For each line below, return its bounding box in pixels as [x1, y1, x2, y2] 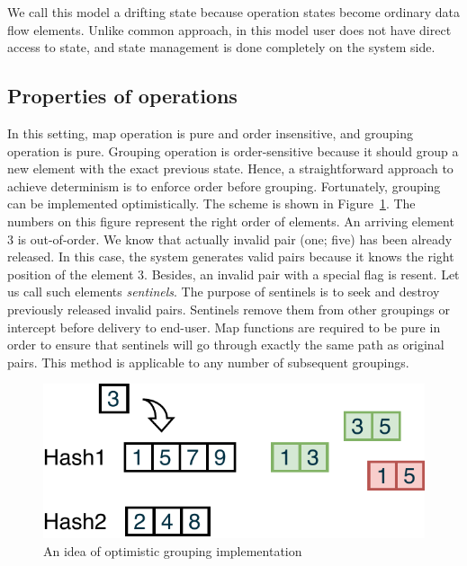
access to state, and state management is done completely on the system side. [7, 38, 436, 57]
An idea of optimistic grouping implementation [43, 541, 302, 560]
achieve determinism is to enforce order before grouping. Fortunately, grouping [7, 176, 441, 195]
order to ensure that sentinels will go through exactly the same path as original [7, 335, 445, 354]
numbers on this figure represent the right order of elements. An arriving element [7, 211, 454, 230]
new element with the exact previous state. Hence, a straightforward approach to [7, 159, 454, 178]
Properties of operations [7, 82, 238, 110]
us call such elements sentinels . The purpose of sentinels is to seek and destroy [7, 282, 440, 301]
